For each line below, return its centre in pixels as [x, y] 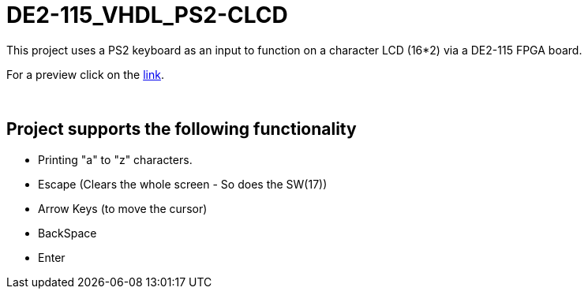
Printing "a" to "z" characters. [115, 159]
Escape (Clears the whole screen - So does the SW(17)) [183, 184]
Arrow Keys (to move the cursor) [123, 208]
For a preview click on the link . [85, 74]
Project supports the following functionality [182, 129]
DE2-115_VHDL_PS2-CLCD [147, 15]
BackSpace [67, 233]
